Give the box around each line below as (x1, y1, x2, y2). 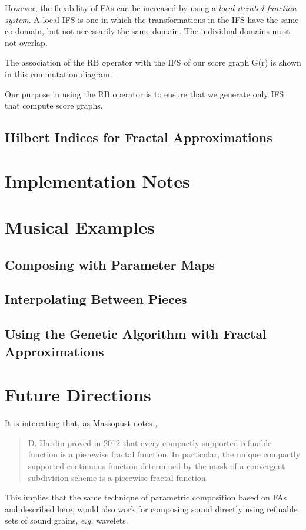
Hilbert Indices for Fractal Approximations (5, 128, 272, 146)
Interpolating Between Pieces (5, 290, 187, 308)
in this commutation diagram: (5, 67, 112, 80)
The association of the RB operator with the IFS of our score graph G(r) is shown (5, 56, 301, 68)
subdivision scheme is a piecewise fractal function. (28, 471, 208, 483)
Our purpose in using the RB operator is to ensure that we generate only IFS (5, 87, 284, 100)
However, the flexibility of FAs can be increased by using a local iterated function (5, 2, 297, 14)
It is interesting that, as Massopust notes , (5, 417, 158, 429)
